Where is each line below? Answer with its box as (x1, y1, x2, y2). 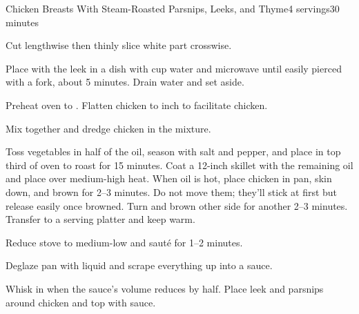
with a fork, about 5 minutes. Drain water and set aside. (6, 75, 244, 89)
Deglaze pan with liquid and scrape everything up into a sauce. (6, 258, 273, 273)
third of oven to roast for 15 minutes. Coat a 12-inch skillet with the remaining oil (6, 157, 353, 172)
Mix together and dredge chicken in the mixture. (6, 121, 211, 135)
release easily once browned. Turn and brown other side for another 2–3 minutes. (6, 198, 348, 213)
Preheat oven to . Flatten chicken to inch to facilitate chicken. (6, 97, 268, 112)
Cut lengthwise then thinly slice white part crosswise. (6, 38, 232, 52)
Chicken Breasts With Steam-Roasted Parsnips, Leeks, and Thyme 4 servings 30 (6, 1, 340, 15)
